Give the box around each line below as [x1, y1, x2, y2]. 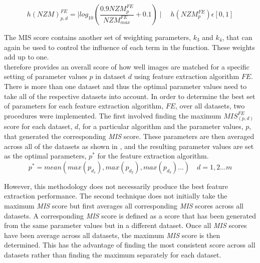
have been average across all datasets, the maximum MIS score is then [4, 229, 220, 240]
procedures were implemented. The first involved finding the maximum [4, 110, 221, 120]
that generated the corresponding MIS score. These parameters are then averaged [4, 131, 254, 141]
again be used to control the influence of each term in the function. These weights [4, 41, 255, 52]
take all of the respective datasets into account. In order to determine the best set [4, 90, 255, 101]
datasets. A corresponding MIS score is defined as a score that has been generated [4, 210, 256, 220]
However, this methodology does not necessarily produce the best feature [4, 180, 228, 191]
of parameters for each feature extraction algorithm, [4, 100, 164, 111]
